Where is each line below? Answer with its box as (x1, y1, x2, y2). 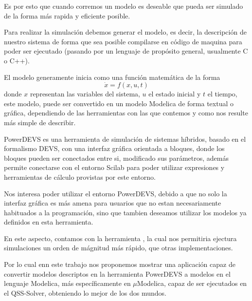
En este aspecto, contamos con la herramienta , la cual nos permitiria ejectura (4, 233, 237, 243)
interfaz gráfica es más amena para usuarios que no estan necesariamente (4, 198, 221, 208)
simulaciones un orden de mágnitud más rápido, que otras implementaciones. (4, 243, 233, 253)
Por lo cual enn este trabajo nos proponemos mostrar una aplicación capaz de (4, 259, 235, 269)
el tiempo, (207, 89, 237, 99)
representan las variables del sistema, (30, 89, 140, 99)
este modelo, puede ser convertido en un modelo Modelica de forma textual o (4, 98, 234, 108)
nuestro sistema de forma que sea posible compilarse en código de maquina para (4, 36, 242, 46)
